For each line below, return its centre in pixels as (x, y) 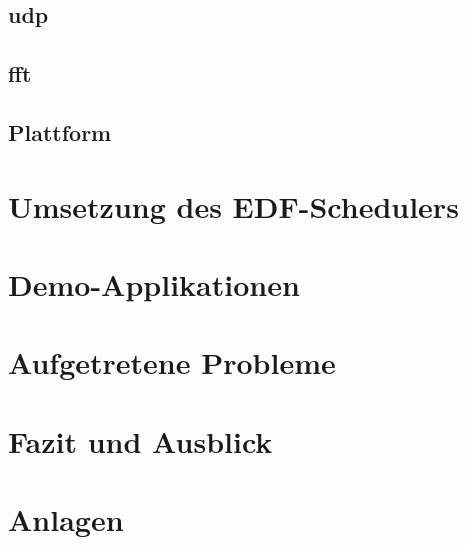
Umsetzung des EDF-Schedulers (233, 205)
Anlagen (66, 519)
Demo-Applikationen (154, 283)
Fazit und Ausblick (140, 440)
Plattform (60, 131)
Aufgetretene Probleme (172, 362)
